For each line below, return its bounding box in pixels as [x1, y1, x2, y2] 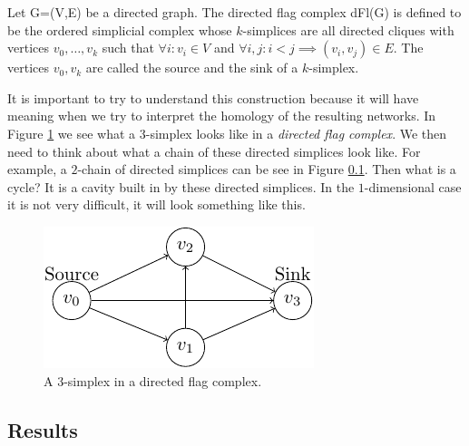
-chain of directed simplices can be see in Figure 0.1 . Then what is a [77, 160, 456, 179]
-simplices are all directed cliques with [242, 20, 454, 39]
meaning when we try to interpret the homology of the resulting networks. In [7, 106, 436, 125]
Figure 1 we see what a [7, 123, 136, 142]
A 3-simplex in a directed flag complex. [44, 371, 262, 390]
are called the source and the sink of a [85, 58, 298, 77]
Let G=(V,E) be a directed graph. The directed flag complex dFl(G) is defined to [7, 3, 462, 21]
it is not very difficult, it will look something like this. [7, 195, 306, 214]
